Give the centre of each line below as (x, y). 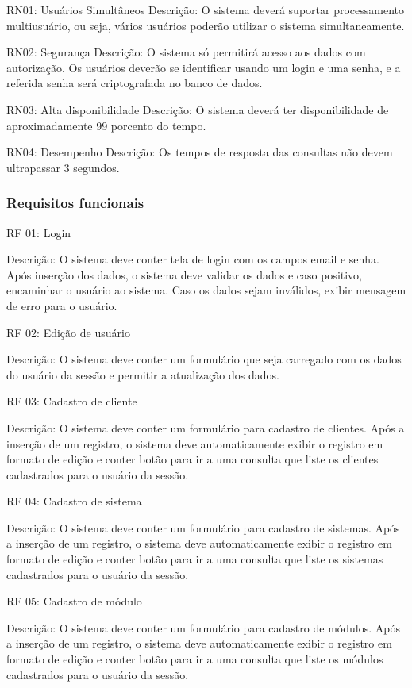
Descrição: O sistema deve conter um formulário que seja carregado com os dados (204, 359)
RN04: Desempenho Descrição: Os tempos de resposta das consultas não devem (200, 152)
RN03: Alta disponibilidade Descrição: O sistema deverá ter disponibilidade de (198, 109)
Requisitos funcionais (75, 203)
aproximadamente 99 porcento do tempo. (106, 125)
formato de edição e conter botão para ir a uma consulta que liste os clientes (193, 459)
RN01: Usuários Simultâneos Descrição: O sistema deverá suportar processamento (205, 10)
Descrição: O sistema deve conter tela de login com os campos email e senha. (193, 259)
